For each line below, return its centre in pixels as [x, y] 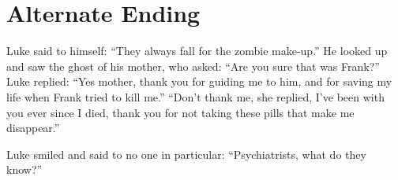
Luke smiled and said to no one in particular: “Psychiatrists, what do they [186, 154]
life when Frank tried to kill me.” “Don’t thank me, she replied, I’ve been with [195, 96]
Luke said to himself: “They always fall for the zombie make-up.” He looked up [197, 51]
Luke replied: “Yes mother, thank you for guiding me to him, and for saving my [199, 81]
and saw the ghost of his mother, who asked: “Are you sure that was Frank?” [193, 66]
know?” [24, 169]
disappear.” [33, 128]
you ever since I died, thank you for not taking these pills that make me [180, 112]
